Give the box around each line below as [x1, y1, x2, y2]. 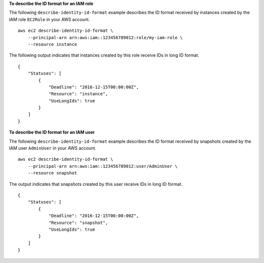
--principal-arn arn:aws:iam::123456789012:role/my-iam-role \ [27, 35, 183, 40]
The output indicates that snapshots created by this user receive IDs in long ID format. [9, 181, 183, 187]
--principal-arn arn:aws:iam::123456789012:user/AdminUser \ [27, 163, 178, 169]
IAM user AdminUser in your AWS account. [9, 145, 96, 151]
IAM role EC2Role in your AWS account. [9, 16, 90, 22]
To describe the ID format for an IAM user [9, 130, 95, 135]
